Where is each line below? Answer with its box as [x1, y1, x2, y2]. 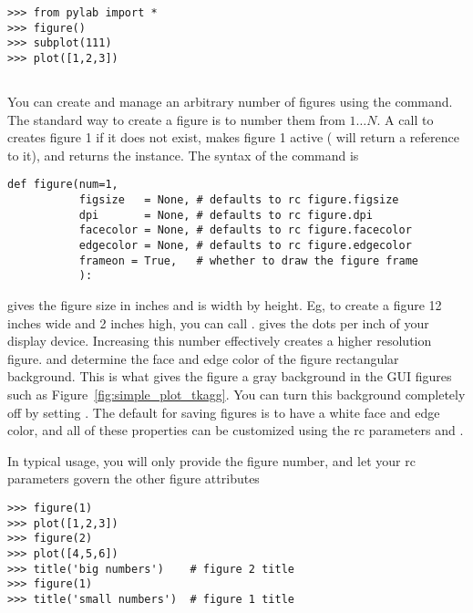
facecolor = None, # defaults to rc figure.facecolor [78, 223, 412, 237]
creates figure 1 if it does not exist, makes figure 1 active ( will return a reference [7, 128, 459, 147]
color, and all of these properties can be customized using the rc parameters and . [7, 421, 464, 440]
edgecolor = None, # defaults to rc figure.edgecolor [78, 239, 412, 253]
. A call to [376, 109, 434, 129]
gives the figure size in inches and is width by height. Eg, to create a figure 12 [7, 295, 442, 314]
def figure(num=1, [7, 178, 118, 192]
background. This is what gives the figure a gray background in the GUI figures [7, 367, 452, 386]
